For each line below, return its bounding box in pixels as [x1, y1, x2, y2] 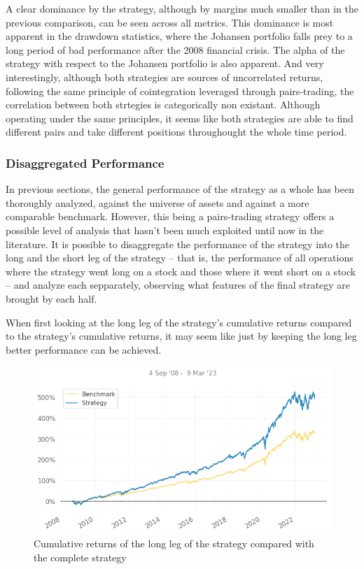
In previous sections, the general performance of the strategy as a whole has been [6, 182, 355, 196]
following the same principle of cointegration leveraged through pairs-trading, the [6, 83, 354, 98]
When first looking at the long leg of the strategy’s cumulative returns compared [6, 315, 352, 329]
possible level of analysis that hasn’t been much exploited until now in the [6, 222, 324, 237]
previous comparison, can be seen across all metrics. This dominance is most [6, 15, 334, 29]
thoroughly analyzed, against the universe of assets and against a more [6, 195, 309, 210]
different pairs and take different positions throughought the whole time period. [6, 124, 347, 139]
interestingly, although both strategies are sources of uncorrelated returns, [6, 69, 323, 84]
